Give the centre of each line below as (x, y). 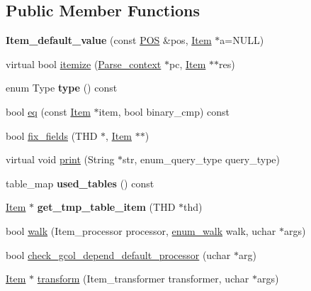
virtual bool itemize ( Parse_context (84, 64)
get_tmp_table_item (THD (106, 207)
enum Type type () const (62, 88)
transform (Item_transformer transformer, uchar (143, 279)
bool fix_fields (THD (52, 135)
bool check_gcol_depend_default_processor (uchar (118, 254)
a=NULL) (242, 40)
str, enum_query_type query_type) (201, 159)
